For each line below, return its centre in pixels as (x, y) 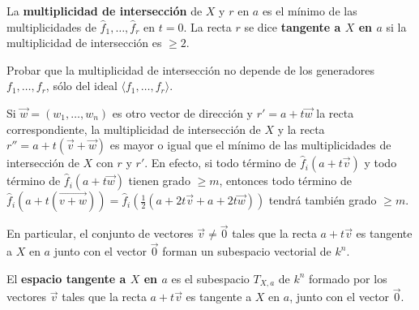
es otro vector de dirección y (182, 112)
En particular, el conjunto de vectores (100, 233)
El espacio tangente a (66, 278)
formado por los (348, 278)
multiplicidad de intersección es (84, 43)
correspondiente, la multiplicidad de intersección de (134, 129)
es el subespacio (210, 278)
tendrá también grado (323, 200)
